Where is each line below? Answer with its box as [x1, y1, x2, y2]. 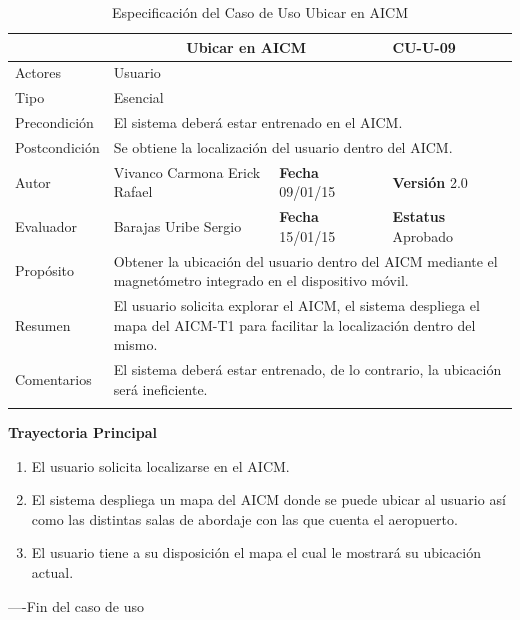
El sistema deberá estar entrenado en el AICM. [113, 112, 403, 133]
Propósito [15, 260, 75, 281]
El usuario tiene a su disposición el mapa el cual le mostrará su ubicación [31, 542, 481, 563]
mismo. [113, 334, 158, 355]
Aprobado [392, 225, 453, 246]
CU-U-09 [392, 36, 456, 57]
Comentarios [15, 368, 92, 389]
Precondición [15, 112, 94, 133]
